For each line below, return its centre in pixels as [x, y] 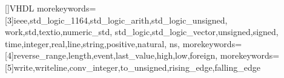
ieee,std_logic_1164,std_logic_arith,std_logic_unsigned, [121, 20]
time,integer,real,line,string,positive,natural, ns [91, 43]
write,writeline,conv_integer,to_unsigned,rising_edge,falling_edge [137, 67]
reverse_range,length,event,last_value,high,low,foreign [114, 55]
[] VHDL [20, 8]
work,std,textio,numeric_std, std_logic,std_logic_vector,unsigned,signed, [142, 32]
